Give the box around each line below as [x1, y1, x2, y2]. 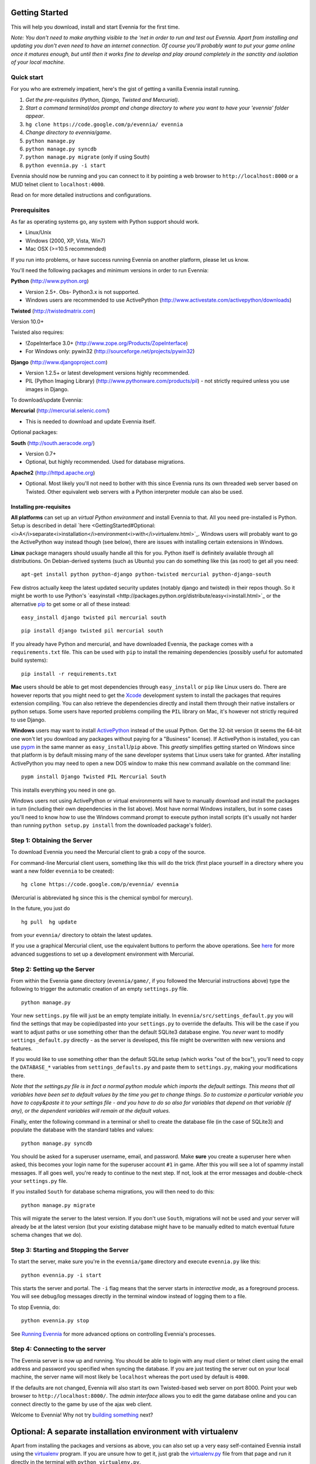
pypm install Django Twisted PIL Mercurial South [21, 774, 167, 780]
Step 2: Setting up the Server [11, 965, 95, 973]
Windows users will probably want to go [201, 530, 298, 537]
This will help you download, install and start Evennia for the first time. [11, 23, 180, 30]
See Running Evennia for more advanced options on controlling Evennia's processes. [11, 1330, 216, 1338]
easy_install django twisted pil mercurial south [21, 614, 167, 621]
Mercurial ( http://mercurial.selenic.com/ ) [11, 407, 110, 414]
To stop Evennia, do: [11, 1304, 60, 1311]
